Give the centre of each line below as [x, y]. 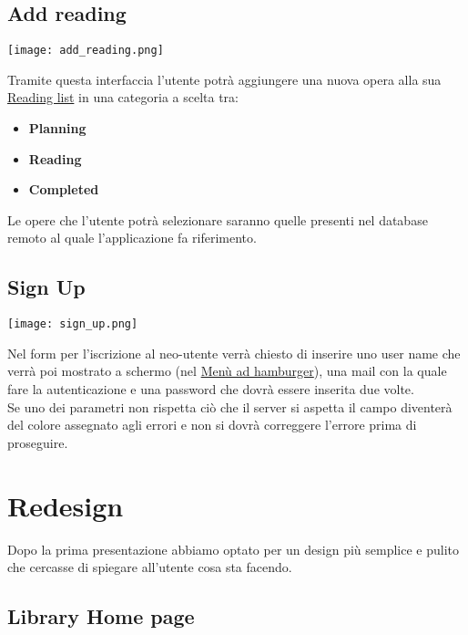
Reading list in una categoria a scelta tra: [123, 97]
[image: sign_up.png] [73, 324]
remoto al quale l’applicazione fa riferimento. [132, 238]
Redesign [66, 505]
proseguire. [38, 442]
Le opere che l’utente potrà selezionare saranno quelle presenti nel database [218, 219]
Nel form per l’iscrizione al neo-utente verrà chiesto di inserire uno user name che [234, 353]
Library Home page [101, 616]
